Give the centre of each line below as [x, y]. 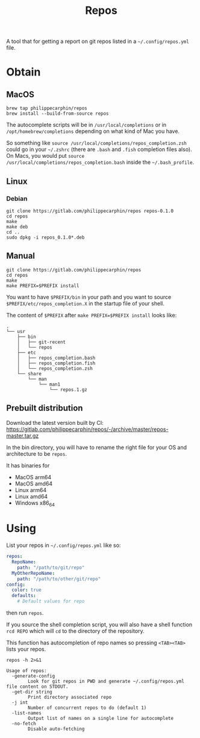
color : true [27, 590]
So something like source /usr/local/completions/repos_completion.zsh [96, 143]
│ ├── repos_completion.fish [56, 363]
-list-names [27, 713]
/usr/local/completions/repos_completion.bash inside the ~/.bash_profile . [100, 162]
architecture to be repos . [37, 453]
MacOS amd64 [34, 484]
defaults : [24, 596]
